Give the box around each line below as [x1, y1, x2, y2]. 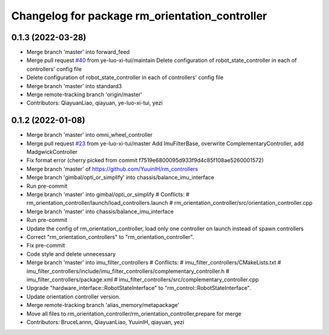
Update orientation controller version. [26, 292, 121, 300]
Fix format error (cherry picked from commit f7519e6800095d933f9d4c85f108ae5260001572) [26, 157, 264, 164]
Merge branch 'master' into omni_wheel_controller [26, 131, 153, 139]
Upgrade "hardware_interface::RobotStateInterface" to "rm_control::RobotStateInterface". [26, 285, 251, 292]
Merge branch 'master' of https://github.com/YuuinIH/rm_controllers [26, 165, 198, 173]
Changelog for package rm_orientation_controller [11, 9, 267, 22]
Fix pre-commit [26, 242, 65, 249]
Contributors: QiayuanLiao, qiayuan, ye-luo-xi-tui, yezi [26, 99, 163, 106]
